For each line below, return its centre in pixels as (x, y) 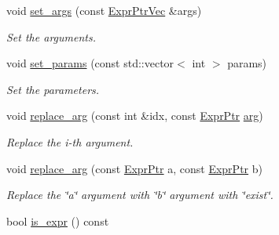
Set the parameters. (53, 89)
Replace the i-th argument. (70, 141)
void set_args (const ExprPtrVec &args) (104, 10)
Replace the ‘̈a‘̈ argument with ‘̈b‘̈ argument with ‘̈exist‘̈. (140, 195)
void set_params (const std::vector (90, 63)
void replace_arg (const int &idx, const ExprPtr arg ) (135, 116)
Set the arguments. (51, 36)
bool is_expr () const (58, 221)
